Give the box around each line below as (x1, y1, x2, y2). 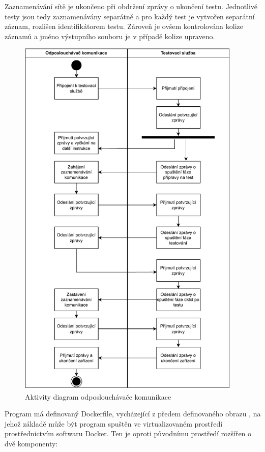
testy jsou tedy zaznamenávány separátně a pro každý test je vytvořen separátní (5, 11, 255, 21)
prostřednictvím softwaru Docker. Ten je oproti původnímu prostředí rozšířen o (5, 428, 252, 439)
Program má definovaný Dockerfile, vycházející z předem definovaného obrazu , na (5, 408, 261, 419)
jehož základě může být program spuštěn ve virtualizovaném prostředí (5, 418, 223, 429)
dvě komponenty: (5, 438, 58, 449)
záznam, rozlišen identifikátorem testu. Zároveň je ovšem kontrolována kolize (5, 21, 243, 32)
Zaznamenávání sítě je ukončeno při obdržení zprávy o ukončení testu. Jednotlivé (5, 1, 258, 11)
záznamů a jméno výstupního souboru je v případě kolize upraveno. (5, 31, 215, 41)
